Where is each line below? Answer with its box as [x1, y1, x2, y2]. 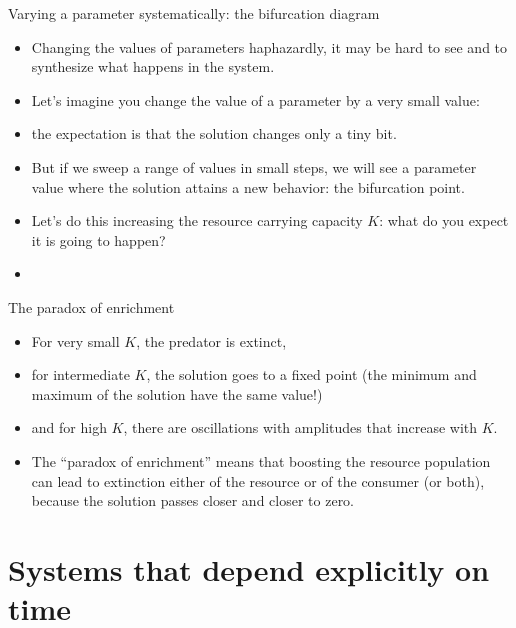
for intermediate [31, 364, 130, 385]
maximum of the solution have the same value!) [31, 383, 323, 404]
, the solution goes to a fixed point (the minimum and [146, 364, 477, 385]
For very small [31, 330, 120, 351]
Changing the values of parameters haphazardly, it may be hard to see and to [31, 36, 508, 57]
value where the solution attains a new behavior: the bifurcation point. [31, 176, 465, 197]
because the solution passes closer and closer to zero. [31, 490, 355, 511]
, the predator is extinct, [136, 330, 287, 351]
